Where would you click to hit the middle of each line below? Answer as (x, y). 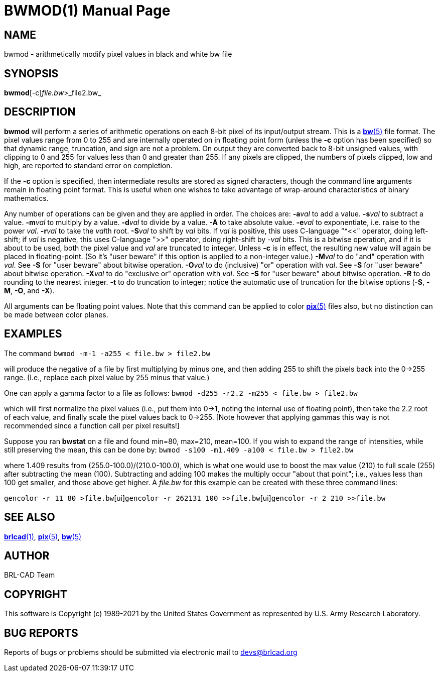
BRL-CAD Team (30, 575)
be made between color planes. (56, 314)
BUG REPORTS (41, 633)
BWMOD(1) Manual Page (87, 11)
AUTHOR (27, 555)
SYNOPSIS (31, 73)
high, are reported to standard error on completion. (88, 165)
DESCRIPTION (40, 112)
